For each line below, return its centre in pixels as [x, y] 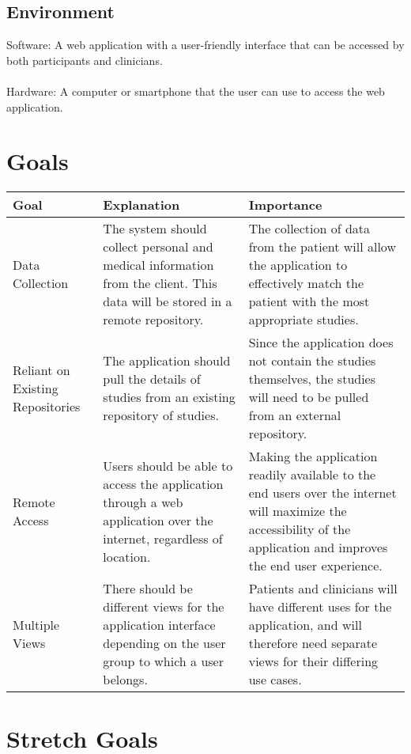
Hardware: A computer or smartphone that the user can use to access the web [196, 91]
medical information [158, 265]
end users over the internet [322, 493]
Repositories [47, 406]
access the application [163, 483]
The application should [167, 361]
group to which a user [163, 661]
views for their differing [313, 661]
